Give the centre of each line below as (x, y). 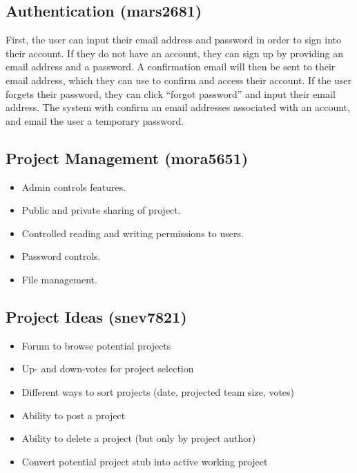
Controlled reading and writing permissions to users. (133, 233)
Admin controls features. (74, 187)
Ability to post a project (74, 415)
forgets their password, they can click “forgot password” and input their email (171, 93)
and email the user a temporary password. (95, 120)
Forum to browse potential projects (96, 345)
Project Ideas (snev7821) (96, 316)
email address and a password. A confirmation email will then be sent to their (171, 67)
